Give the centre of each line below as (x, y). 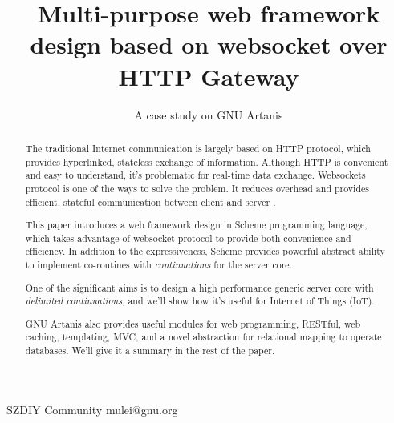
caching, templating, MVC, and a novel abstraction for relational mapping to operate (203, 337)
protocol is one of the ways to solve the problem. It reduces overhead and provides (197, 188)
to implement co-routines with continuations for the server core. (158, 265)
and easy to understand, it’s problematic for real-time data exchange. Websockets (195, 175)
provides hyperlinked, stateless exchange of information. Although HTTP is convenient (207, 161)
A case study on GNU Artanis (209, 114)
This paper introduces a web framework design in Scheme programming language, (196, 225)
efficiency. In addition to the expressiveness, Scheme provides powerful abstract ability (205, 251)
